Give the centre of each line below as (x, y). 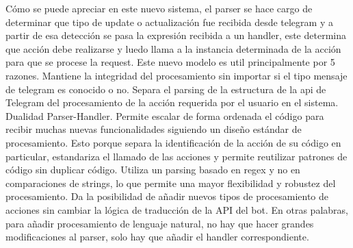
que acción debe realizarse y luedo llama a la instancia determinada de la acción (173, 48)
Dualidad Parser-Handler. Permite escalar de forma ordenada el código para (165, 115)
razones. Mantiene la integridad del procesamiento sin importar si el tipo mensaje (176, 75)
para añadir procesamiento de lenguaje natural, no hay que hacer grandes (160, 223)
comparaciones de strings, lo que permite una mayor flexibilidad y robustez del (171, 183)
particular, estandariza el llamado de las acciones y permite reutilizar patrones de (176, 156)
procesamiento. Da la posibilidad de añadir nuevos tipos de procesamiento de (167, 196)
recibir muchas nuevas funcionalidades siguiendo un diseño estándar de (154, 129)
